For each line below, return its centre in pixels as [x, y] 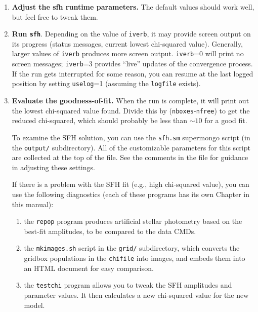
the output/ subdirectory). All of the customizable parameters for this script [131, 147]
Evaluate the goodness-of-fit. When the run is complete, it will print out [131, 100]
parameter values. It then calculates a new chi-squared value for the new [136, 295]
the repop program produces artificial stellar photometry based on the [133, 221]
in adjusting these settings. [53, 167]
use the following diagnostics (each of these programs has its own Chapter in [131, 194]
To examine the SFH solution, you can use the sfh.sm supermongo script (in [131, 137]
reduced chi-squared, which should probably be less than [99, 120]
